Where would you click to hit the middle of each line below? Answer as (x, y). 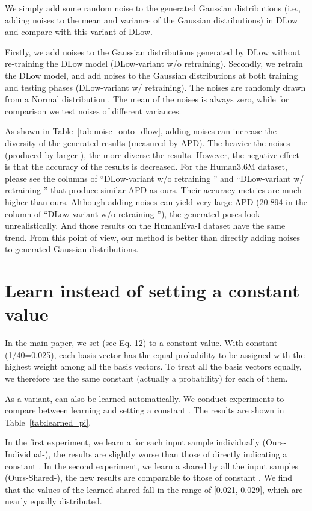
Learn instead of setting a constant (152, 290)
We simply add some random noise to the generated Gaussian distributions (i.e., (153, 8)
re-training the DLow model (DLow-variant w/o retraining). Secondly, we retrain (154, 63)
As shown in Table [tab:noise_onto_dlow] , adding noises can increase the (141, 131)
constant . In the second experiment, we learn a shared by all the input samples (152, 466)
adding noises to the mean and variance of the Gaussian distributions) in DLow (151, 20)
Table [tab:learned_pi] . (48, 422)
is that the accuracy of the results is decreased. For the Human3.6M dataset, (146, 166)
